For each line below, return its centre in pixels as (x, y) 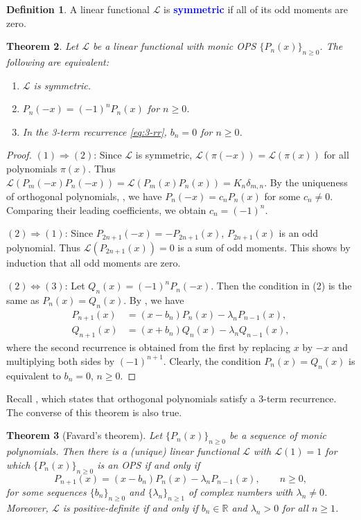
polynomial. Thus (44, 247)
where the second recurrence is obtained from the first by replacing (148, 347)
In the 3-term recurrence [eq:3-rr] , (95, 131)
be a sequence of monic (278, 435)
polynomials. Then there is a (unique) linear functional (123, 451)
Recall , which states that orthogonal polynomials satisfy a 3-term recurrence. (171, 398)
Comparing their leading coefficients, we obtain (106, 209)
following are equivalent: (58, 61)
